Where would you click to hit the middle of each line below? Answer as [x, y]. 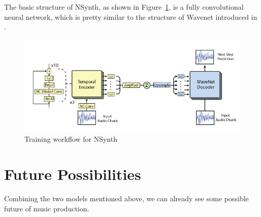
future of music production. [47, 208]
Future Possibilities [73, 174]
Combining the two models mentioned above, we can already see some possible [126, 198]
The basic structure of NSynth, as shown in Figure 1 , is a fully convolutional [124, 7]
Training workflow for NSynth [71, 139]
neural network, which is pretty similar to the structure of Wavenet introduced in [131, 17]
